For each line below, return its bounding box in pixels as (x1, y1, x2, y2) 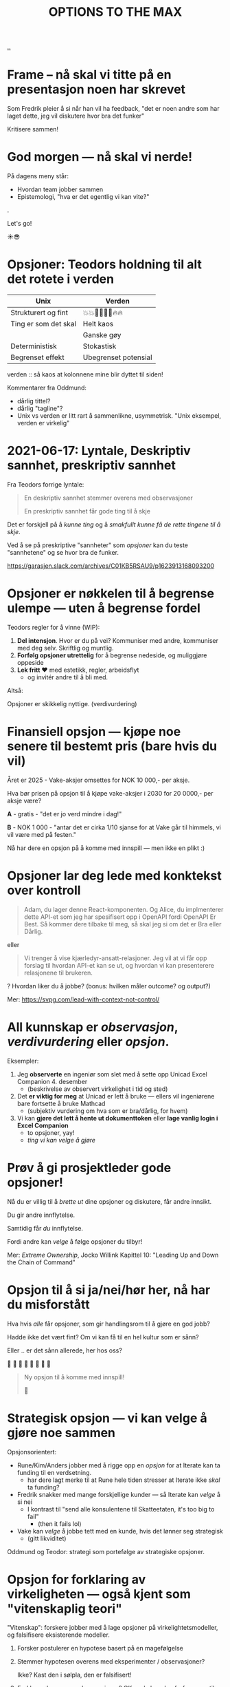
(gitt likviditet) (27, 1534, 67, 1542)
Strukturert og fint (10, 308, 69, 317)
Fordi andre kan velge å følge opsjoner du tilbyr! (7, 1237, 143, 1246)
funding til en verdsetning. (16, 1468, 92, 1476)
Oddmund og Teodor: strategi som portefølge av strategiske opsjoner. (7, 1547, 205, 1556)
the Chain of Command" (7, 1258, 76, 1266)
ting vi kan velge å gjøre (27, 1136, 96, 1144)
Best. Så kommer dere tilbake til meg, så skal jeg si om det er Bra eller (23, 920, 222, 928)
